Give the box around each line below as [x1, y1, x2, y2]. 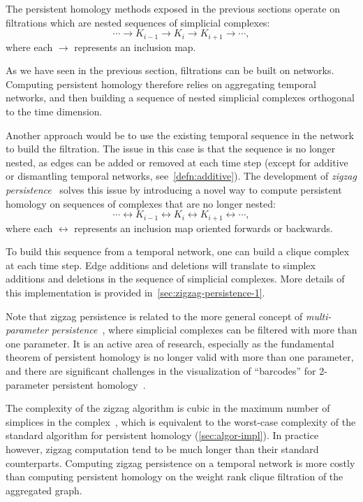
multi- [306, 308, 332, 323]
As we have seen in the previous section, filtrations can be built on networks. [6, 63, 334, 78]
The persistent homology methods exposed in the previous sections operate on [6, 1, 340, 15]
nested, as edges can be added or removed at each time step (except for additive [6, 155, 348, 169]
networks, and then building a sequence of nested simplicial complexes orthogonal [6, 90, 355, 105]
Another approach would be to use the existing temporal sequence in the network [6, 127, 354, 142]
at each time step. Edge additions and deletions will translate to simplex [6, 257, 316, 272]
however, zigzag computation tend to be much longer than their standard [6, 441, 319, 456]
